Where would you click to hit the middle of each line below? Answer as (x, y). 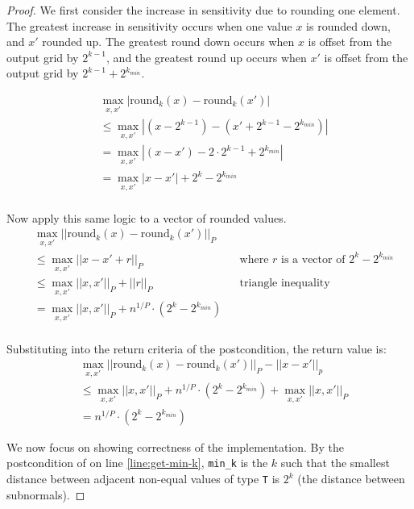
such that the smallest (335, 463)
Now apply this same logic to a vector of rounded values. (147, 217)
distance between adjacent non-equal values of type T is (143, 478)
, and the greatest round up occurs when (207, 57)
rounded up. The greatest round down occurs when (168, 42)
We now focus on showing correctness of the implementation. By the (175, 446)
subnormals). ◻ (46, 494)
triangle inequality (285, 284)
